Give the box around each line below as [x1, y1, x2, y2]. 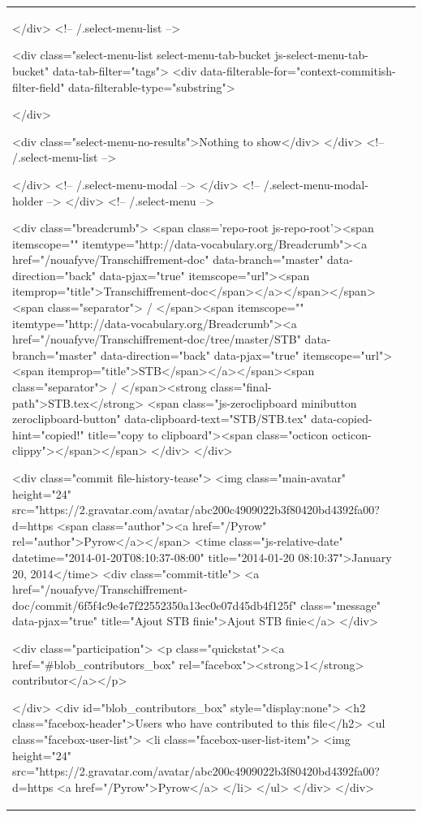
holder [12, 192, 44, 209]
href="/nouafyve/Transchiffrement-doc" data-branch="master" [12, 251, 324, 268]
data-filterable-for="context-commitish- [200, 62, 396, 79]
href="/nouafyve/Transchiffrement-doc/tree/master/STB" [12, 331, 301, 348]
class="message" [300, 596, 381, 613]
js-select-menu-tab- [274, 46, 368, 63]
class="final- [210, 378, 272, 396]
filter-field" [12, 78, 65, 95]
